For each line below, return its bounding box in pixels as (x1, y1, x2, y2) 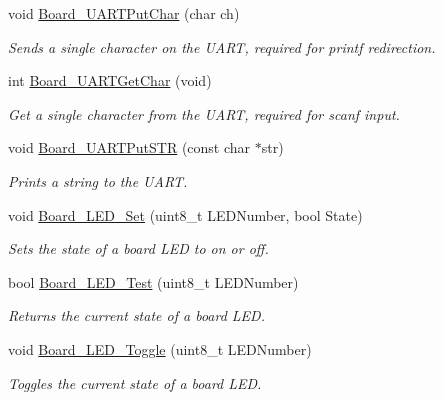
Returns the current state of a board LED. (8, 305, 265, 326)
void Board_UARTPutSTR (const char (8, 137, 251, 158)
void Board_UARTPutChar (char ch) (8, 3, 240, 23)
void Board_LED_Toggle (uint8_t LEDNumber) (8, 338, 312, 359)
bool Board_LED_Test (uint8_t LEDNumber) (8, 271, 299, 292)
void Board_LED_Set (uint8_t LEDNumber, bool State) (8, 204, 363, 225)
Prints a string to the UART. (8, 170, 188, 191)
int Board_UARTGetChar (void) (8, 70, 212, 91)
